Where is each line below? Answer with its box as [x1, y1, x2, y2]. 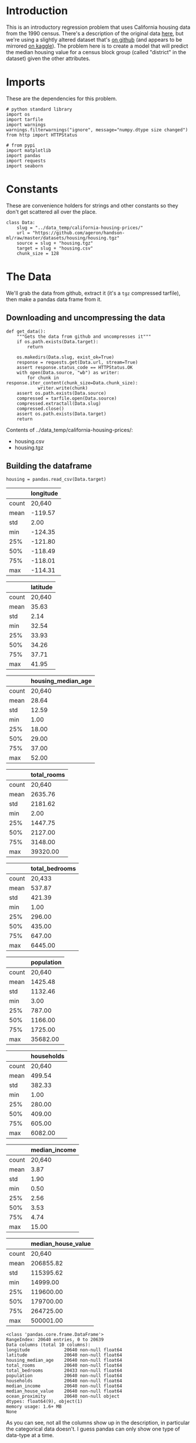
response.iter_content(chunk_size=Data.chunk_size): [6, 380, 138, 386]
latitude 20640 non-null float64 [6, 1352, 122, 1358]
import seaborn [6, 163, 44, 169]
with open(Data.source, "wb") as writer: [16, 370, 119, 375]
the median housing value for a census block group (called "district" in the [6, 48, 187, 55]
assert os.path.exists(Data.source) [16, 390, 107, 396]
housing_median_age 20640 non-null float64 [6, 1358, 122, 1364]
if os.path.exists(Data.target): [16, 338, 99, 345]
